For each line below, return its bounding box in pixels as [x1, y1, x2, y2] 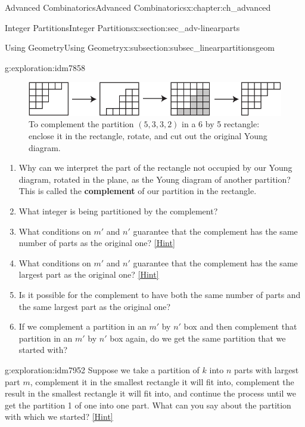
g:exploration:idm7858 [5, 61, 86, 73]
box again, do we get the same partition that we [110, 331, 286, 344]
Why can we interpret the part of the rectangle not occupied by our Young [18, 161, 292, 174]
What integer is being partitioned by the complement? [18, 204, 218, 217]
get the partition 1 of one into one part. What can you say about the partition [5, 398, 291, 411]
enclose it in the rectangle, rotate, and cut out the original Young [29, 130, 267, 142]
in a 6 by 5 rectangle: [182, 118, 260, 130]
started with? [18, 343, 68, 356]
